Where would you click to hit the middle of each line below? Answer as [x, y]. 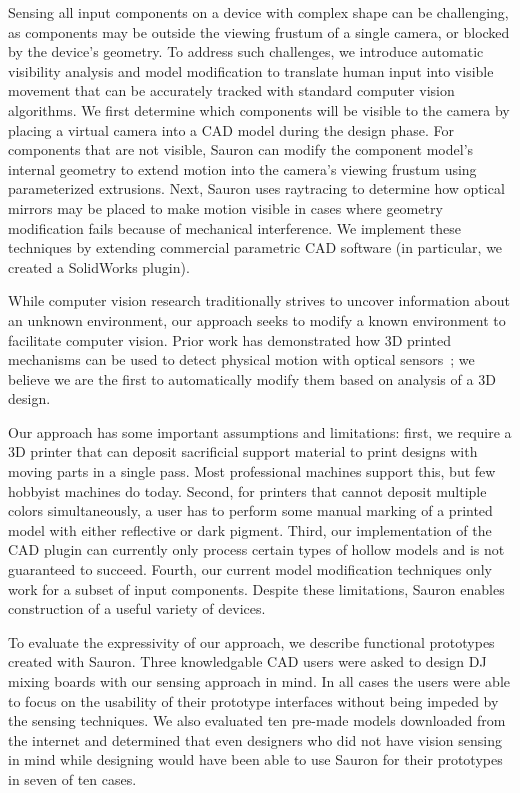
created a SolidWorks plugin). [99, 266]
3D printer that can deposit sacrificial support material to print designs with [243, 451]
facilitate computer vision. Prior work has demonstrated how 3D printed [230, 339]
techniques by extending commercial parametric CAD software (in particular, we [255, 247]
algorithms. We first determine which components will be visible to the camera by [259, 109]
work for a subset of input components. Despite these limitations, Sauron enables [256, 588]
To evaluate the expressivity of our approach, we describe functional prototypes [251, 641]
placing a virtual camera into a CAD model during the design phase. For [231, 129]
